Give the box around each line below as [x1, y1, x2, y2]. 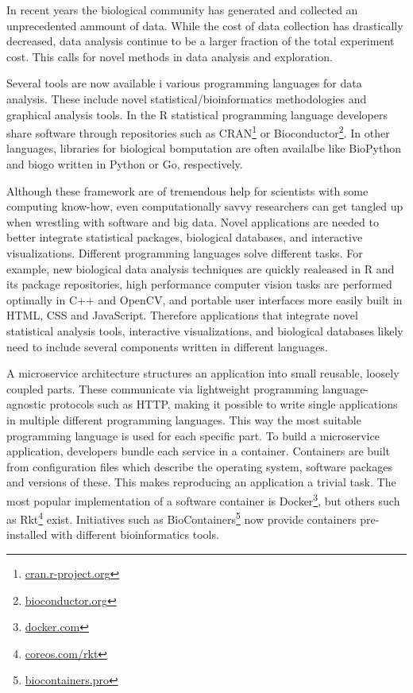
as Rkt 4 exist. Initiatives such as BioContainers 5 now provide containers [6, 509, 357, 527]
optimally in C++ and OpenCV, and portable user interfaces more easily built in [6, 291, 403, 308]
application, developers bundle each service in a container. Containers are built [6, 443, 391, 459]
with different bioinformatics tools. [51, 526, 219, 543]
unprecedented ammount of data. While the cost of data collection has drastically [6, 17, 403, 33]
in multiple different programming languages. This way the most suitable [6, 411, 361, 428]
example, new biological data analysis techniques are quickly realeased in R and [6, 260, 395, 277]
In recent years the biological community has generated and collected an [6, 2, 358, 17]
